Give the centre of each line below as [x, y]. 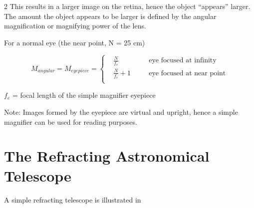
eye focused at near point [187, 73]
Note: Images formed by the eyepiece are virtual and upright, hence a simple [121, 112]
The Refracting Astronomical [107, 156]
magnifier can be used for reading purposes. [71, 121]
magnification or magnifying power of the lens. [75, 26]
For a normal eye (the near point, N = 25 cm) [75, 42]
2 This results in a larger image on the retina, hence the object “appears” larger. [127, 6]
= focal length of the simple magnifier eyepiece [84, 95]
